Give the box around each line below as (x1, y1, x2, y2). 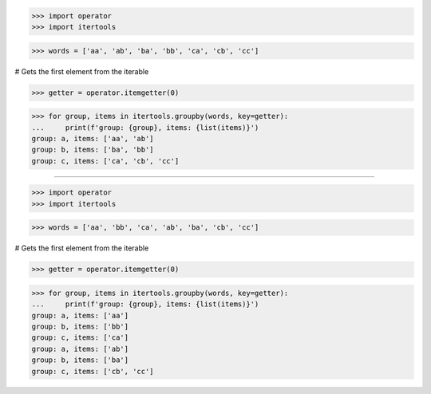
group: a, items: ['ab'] (31, 344, 129, 353)
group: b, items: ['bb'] (31, 321, 129, 331)
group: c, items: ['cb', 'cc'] (31, 367, 155, 376)
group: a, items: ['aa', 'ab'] (31, 134, 155, 143)
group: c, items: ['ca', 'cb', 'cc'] (31, 156, 180, 165)
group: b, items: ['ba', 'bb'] (31, 145, 155, 155)
